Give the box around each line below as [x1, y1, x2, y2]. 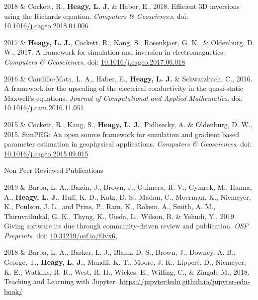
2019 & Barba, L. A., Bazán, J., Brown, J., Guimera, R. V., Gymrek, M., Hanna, [4, 181, 252, 192]
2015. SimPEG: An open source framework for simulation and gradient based [4, 129, 240, 139]
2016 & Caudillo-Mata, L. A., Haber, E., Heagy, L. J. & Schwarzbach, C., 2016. [4, 73, 253, 83]
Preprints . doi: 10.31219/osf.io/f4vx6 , [4, 230, 117, 240]
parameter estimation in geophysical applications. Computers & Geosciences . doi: [4, 139, 252, 149]
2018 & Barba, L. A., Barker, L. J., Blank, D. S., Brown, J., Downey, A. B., [4, 247, 236, 257]
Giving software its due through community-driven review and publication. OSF [4, 221, 248, 231]
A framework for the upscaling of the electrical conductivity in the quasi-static [4, 83, 244, 93]
